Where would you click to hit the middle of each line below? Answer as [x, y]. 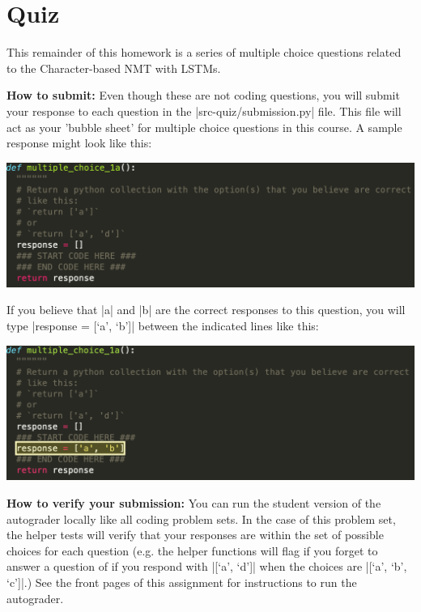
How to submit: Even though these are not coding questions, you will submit [203, 95]
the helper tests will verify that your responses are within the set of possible [195, 535]
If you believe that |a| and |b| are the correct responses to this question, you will [206, 310]
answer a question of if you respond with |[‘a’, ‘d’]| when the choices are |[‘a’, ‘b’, [207, 566]
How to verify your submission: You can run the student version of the [194, 502]
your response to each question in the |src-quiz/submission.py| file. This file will [204, 110]
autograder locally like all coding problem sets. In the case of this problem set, [201, 518]
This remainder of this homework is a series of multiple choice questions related [204, 52]
